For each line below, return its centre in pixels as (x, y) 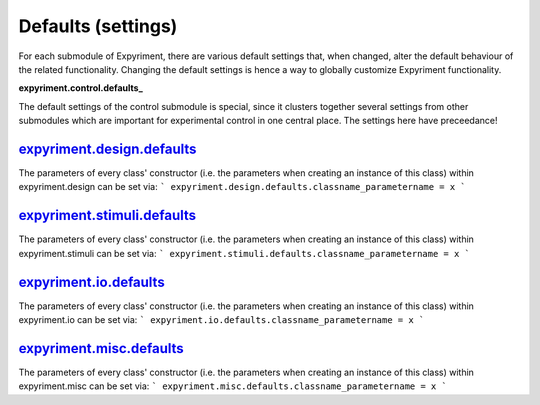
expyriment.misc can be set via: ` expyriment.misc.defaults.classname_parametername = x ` (232, 386)
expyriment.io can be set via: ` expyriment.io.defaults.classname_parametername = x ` (221, 319)
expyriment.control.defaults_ (81, 88)
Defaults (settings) (98, 26)
